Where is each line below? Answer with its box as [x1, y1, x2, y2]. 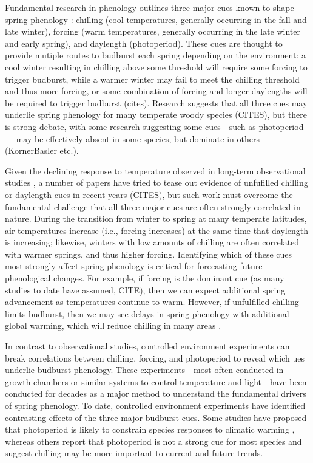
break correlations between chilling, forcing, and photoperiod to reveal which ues [5, 351, 305, 364]
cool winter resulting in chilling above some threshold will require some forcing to [5, 60, 308, 73]
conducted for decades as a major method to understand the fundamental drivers [5, 387, 306, 400]
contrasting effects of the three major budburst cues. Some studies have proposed [5, 411, 307, 424]
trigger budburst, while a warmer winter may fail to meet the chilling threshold [5, 72, 300, 85]
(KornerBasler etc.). [5, 144, 79, 157]
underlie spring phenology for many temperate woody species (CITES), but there [5, 108, 308, 121]
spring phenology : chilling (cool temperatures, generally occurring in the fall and [5, 13, 307, 26]
